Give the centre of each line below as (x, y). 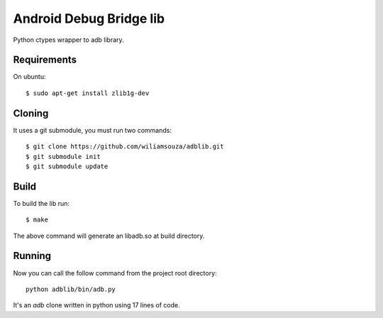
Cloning (31, 113)
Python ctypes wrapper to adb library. (68, 40)
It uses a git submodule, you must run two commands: (92, 130)
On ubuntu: (29, 77)
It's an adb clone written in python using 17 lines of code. (96, 305)
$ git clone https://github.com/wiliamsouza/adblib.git (125, 147)
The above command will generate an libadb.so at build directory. (109, 236)
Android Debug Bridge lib (89, 18)
